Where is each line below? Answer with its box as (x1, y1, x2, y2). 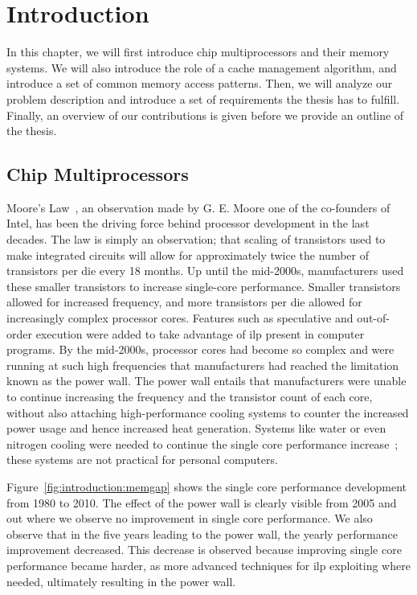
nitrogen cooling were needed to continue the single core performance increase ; (6, 435, 399, 452)
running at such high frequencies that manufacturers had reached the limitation (6, 356, 399, 373)
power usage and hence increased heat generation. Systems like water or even (6, 420, 386, 437)
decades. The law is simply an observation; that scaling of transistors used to (6, 231, 386, 248)
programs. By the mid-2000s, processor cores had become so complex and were (6, 341, 395, 358)
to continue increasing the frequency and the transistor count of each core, (6, 388, 373, 405)
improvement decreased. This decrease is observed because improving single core (6, 541, 402, 558)
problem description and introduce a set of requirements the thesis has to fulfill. (6, 90, 400, 107)
